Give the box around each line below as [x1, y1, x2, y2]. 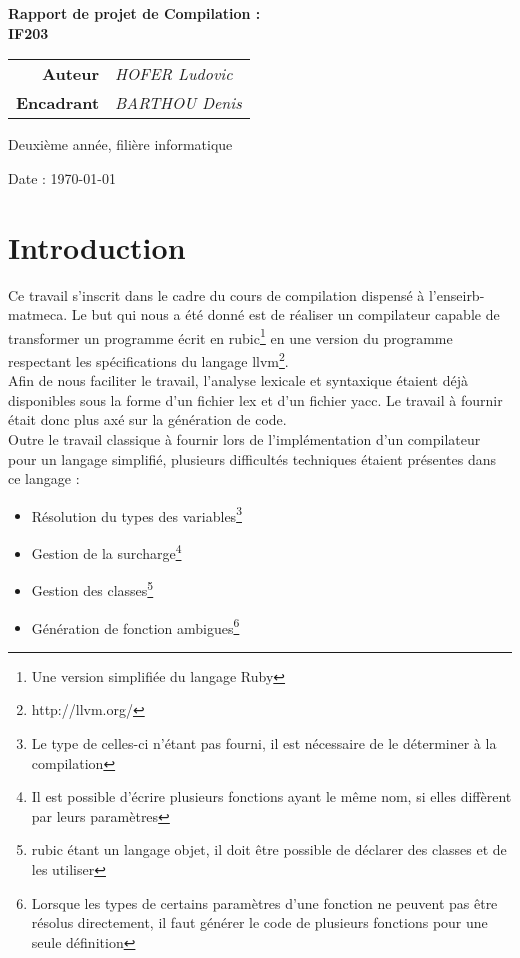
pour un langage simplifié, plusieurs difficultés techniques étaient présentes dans [8, 448, 497, 469]
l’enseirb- [428, 284, 485, 305]
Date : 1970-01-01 [8, 167, 116, 188]
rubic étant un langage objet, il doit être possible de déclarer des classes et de [31, 839, 507, 860]
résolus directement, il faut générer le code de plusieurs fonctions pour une [31, 912, 488, 933]
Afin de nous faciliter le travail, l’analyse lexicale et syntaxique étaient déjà [8, 370, 468, 391]
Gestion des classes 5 [31, 577, 154, 600]
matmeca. [8, 304, 68, 325]
